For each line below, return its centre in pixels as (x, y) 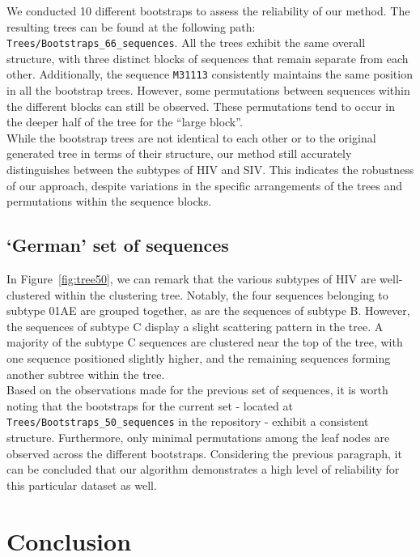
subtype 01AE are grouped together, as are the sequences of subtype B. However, (208, 310)
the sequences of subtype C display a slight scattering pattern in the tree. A (195, 326)
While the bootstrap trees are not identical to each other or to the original (191, 137)
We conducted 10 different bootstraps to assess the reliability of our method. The (208, 11)
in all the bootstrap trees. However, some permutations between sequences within (208, 90)
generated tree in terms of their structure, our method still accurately (179, 153)
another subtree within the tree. (86, 374)
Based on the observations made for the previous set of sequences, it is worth (197, 390)
